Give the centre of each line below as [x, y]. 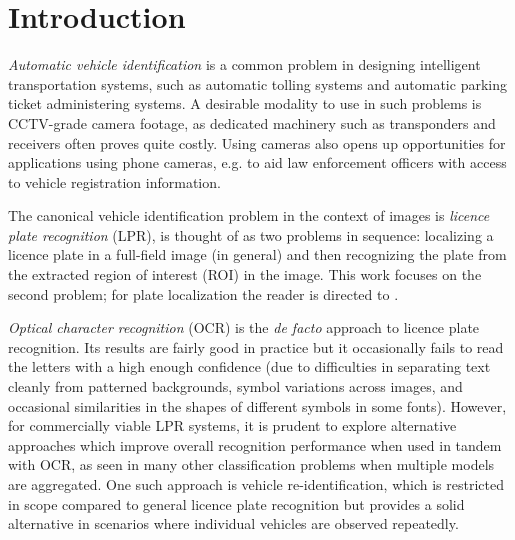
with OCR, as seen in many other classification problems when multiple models [251, 464]
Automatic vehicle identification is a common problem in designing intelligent [244, 64]
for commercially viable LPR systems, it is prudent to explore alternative [232, 425]
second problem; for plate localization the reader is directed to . [203, 293]
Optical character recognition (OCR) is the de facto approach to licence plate [244, 327]
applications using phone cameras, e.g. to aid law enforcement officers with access [257, 162]
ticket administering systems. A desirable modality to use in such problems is [245, 103]
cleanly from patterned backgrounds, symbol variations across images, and [235, 386]
